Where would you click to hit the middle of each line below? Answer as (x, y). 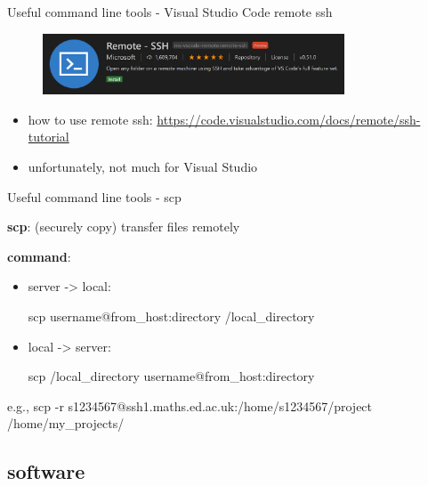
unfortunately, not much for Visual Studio (143, 166)
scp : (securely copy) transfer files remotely (124, 227)
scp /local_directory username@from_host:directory (171, 376)
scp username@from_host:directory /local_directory (171, 316)
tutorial (48, 137)
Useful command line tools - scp (94, 196)
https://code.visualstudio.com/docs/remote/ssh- (289, 119)
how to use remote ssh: (90, 119)
